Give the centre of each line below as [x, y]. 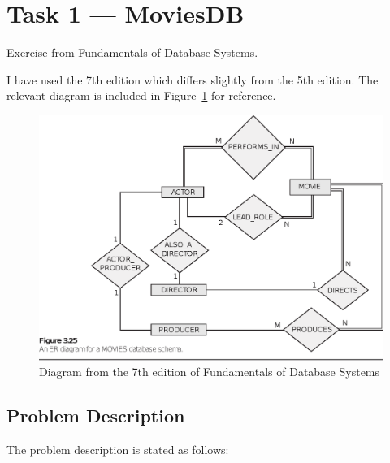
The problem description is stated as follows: [118, 450]
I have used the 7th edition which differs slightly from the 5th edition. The [193, 79]
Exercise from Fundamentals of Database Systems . [132, 52]
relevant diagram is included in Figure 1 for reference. [141, 95]
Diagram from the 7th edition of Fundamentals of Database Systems [210, 372]
